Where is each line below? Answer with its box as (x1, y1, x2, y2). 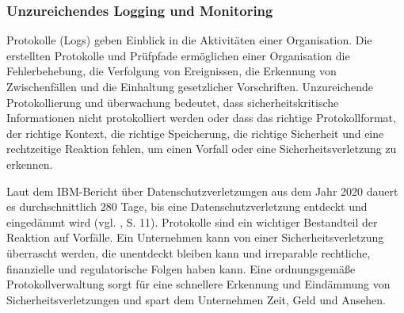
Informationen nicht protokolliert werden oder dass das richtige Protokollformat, (6, 109, 396, 126)
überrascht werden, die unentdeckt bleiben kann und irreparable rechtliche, (6, 244, 371, 261)
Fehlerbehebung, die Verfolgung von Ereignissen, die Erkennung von (6, 63, 337, 79)
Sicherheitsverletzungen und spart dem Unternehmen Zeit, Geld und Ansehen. (6, 291, 386, 307)
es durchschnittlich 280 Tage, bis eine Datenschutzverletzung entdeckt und (6, 198, 368, 215)
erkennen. (6, 155, 53, 172)
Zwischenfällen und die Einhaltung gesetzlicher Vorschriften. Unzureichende (6, 78, 374, 94)
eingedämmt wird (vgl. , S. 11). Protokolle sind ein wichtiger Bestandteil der (6, 213, 378, 230)
